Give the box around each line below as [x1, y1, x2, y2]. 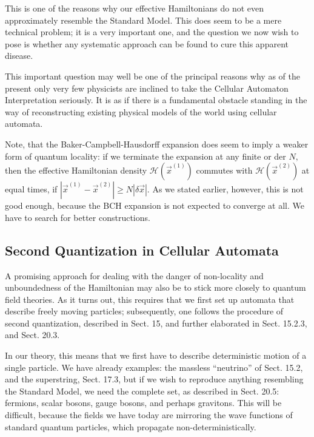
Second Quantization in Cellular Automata [5, 240, 279, 259]
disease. [5, 49, 33, 62]
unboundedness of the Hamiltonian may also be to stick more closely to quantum [5, 281, 306, 294]
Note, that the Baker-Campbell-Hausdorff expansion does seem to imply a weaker [5, 137, 309, 150]
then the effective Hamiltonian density [5, 164, 147, 177]
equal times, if [5, 183, 58, 195]
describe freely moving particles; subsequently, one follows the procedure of [5, 305, 284, 317]
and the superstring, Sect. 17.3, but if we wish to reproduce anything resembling [5, 373, 304, 385]
